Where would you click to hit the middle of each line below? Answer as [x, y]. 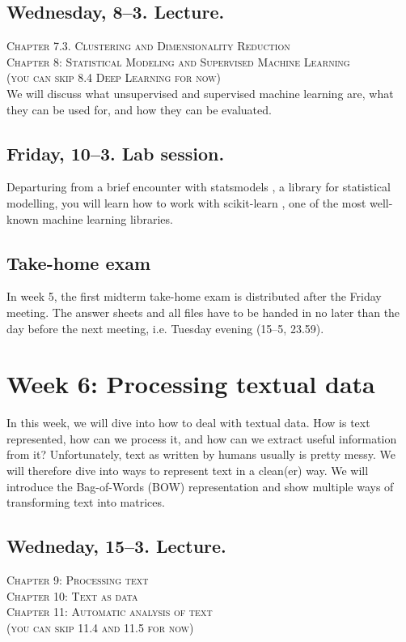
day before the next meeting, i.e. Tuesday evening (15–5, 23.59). [165, 328]
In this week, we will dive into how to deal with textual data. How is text [188, 423]
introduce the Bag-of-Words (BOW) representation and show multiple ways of [200, 486]
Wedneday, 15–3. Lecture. [116, 546]
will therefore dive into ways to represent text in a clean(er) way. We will [188, 471]
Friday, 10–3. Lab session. [116, 153]
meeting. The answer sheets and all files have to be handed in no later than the [203, 312]
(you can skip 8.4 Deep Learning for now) [114, 77]
